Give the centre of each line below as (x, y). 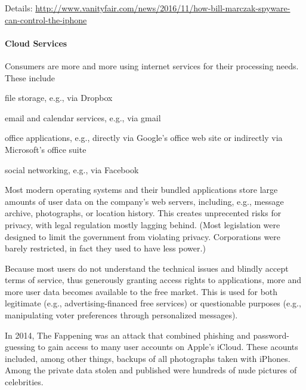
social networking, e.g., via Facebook (72, 169)
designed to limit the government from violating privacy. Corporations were (143, 236)
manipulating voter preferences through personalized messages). (121, 315)
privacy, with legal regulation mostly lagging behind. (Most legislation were (143, 224)
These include (30, 77)
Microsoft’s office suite (46, 149)
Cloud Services (36, 43)
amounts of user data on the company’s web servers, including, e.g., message (144, 201)
